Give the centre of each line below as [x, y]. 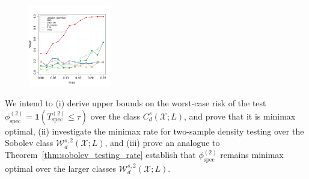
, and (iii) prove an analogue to [162, 143]
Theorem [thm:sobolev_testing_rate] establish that [100, 155]
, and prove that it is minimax [240, 116]
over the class [115, 116]
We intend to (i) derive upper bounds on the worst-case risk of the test [136, 103]
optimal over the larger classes [61, 168]
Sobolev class [29, 143]
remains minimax [252, 155]
